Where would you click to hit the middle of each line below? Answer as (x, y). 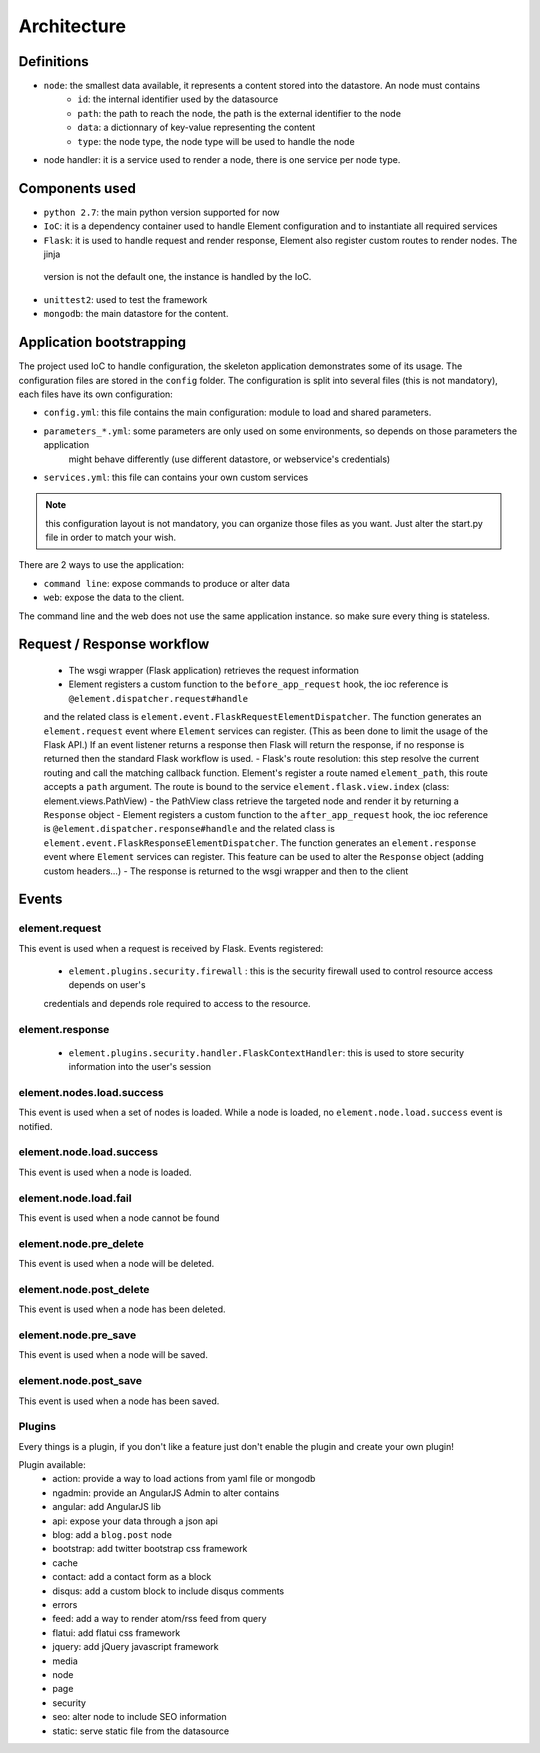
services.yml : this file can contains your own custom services (176, 477)
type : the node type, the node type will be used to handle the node (216, 141)
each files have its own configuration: (96, 394)
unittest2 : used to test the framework (125, 299)
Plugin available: (52, 1465)
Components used (77, 188)
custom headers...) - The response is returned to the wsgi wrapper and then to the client (226, 871)
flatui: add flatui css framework (116, 1632)
